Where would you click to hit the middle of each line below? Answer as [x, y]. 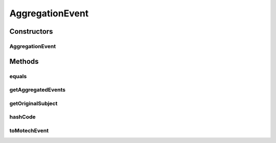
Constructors [31, 31]
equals [18, 76]
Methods [24, 61]
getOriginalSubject [33, 103]
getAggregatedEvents [38, 90]
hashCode [22, 117]
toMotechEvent [29, 130]
